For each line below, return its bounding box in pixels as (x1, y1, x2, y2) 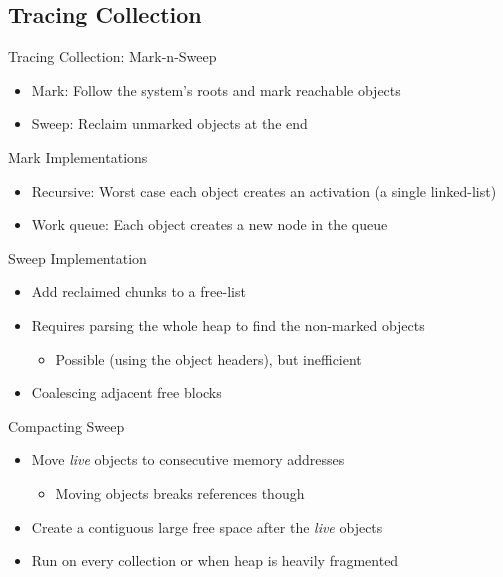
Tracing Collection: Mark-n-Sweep (8, 46, 217, 67)
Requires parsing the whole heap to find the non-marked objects (31, 314, 425, 335)
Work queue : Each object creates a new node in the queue (31, 214, 388, 235)
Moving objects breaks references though (55, 482, 305, 503)
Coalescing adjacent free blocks (31, 382, 222, 403)
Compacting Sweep (8, 415, 125, 436)
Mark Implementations (8, 146, 148, 167)
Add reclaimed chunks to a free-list (31, 281, 246, 302)
